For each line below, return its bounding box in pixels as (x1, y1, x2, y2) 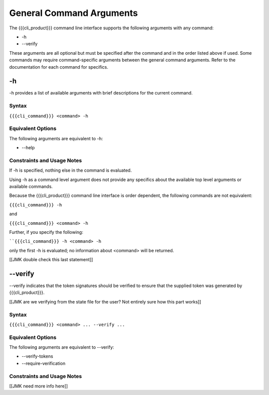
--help (21, 145, 35, 151)
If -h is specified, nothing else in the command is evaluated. (9, 167, 132, 174)
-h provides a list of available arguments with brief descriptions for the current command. (9, 90, 193, 96)
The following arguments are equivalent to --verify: (9, 344, 115, 350)
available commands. (9, 184, 53, 189)
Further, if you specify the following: (9, 229, 83, 235)
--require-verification (21, 360, 66, 366)
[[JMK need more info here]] (9, 383, 68, 389)
